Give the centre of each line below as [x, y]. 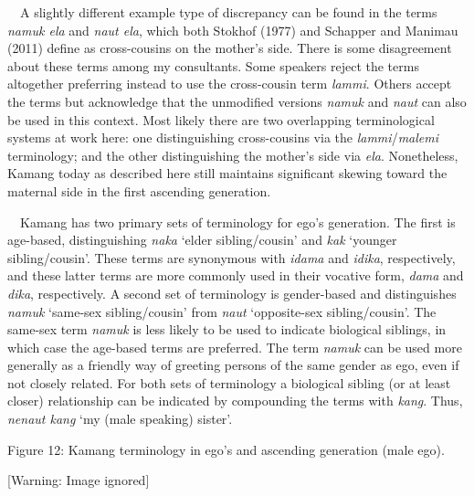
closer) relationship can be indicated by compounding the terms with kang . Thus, [235, 401]
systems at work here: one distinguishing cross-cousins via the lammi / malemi [223, 137]
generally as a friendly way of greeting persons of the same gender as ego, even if [233, 365]
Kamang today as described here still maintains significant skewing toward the [227, 173]
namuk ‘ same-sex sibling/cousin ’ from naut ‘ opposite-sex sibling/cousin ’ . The [222, 311]
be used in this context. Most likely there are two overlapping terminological [221, 119]
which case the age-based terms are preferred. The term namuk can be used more [235, 347]
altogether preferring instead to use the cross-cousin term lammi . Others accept [230, 84]
